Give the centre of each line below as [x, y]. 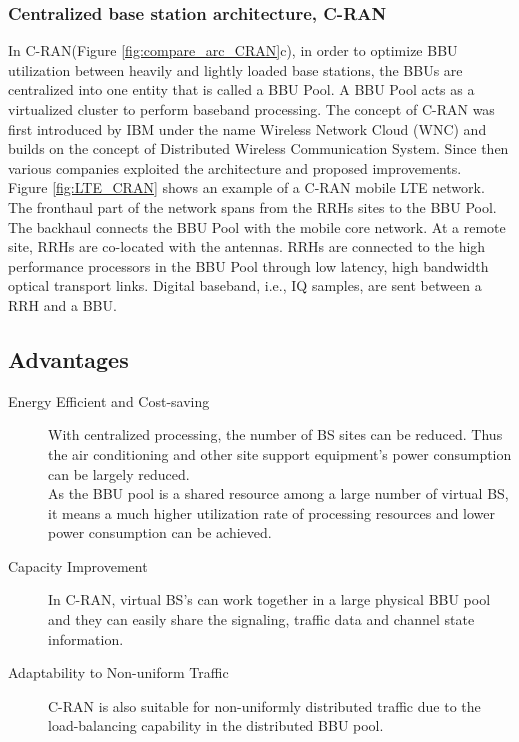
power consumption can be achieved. [160, 532]
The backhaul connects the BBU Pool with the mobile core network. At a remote [257, 226]
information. [86, 638]
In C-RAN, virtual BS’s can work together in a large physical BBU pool [269, 599]
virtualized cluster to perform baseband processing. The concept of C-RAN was [251, 109]
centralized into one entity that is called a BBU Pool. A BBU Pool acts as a [241, 89]
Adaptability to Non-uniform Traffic [118, 672]
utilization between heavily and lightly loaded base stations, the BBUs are [235, 69]
